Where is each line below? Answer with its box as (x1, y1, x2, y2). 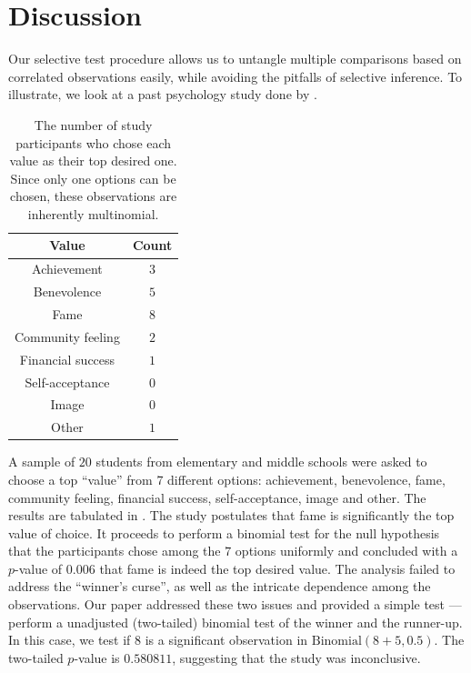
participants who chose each (15, 133, 172, 152)
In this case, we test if (8, 630, 131, 649)
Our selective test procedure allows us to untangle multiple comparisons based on (8, 49, 462, 68)
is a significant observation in (145, 630, 308, 649)
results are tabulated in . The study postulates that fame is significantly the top (8, 506, 455, 525)
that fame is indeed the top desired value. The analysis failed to (99, 558, 456, 578)
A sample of (8, 452, 75, 471)
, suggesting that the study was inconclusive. (172, 648, 421, 667)
